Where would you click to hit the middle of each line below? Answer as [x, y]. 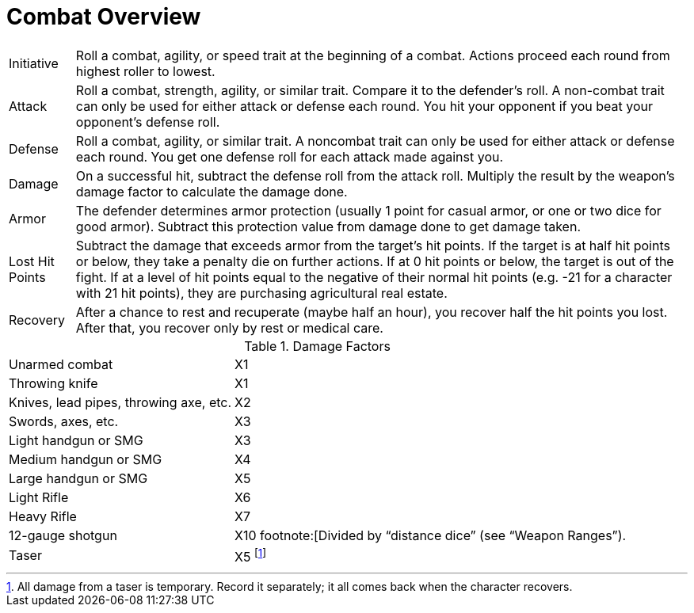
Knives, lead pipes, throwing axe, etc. [120, 402]
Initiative [34, 63]
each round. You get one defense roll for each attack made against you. [290, 156]
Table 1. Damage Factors [317, 346]
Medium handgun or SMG [86, 459]
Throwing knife [53, 383]
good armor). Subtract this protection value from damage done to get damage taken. [328, 226]
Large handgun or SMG [78, 478]
